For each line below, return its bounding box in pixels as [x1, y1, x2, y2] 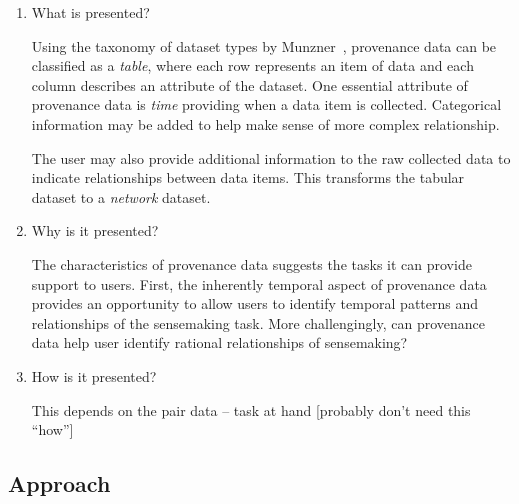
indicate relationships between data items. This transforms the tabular [31, 167, 465, 188]
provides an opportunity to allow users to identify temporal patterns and [31, 293, 479, 314]
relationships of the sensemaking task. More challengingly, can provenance [31, 312, 485, 333]
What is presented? [31, 2, 150, 22]
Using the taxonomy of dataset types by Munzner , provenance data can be [31, 35, 497, 56]
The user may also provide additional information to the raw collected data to [31, 147, 511, 168]
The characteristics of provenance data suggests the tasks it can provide [31, 253, 472, 274]
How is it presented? [31, 365, 157, 386]
